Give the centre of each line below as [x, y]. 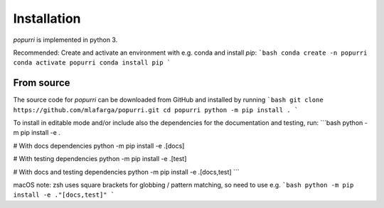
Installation [47, 18]
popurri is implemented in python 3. [65, 40]
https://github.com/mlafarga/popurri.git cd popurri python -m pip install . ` [156, 110]
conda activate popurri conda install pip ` [92, 63]
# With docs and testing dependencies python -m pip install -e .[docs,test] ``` [126, 172]
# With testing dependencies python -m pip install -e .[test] [100, 159]
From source [42, 83]
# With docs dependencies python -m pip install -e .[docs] [99, 146]
